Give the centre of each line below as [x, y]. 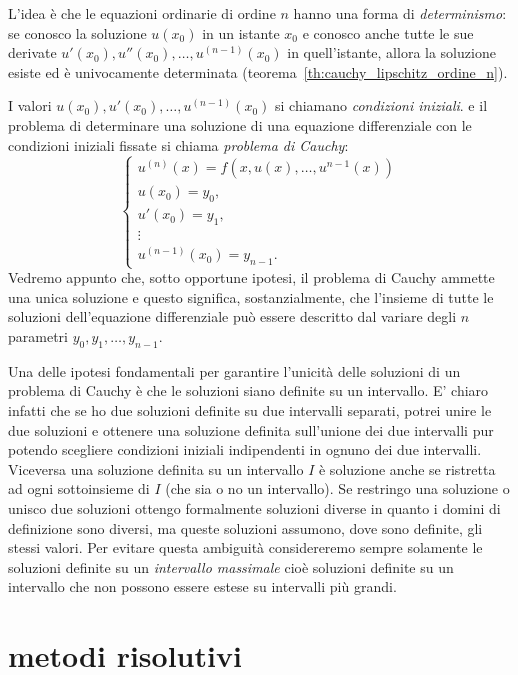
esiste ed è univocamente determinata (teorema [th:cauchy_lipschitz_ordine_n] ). [258, 71]
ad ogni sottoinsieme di [79, 488]
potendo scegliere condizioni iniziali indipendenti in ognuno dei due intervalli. [245, 449]
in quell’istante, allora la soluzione [391, 52]
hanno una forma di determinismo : [400, 13]
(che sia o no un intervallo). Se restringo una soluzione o [337, 488]
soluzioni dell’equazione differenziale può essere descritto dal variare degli [232, 316]
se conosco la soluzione [77, 32]
